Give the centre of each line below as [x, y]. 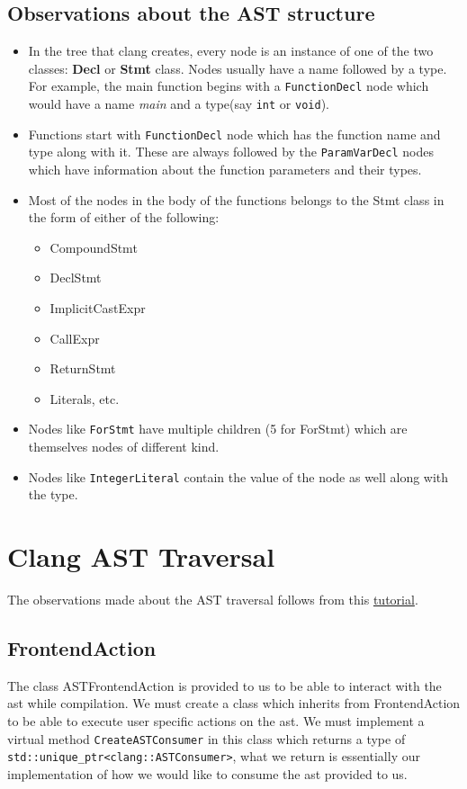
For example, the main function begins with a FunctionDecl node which [229, 86]
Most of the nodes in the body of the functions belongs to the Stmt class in [236, 199]
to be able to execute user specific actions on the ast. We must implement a [216, 720]
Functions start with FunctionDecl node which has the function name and [234, 134]
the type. [53, 494]
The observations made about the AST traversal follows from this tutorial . [213, 599]
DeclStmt [76, 278]
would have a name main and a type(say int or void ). [179, 104]
